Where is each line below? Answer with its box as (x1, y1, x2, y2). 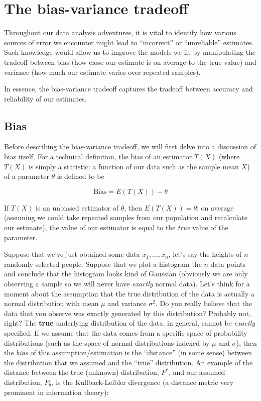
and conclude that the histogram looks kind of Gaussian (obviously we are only (4, 268, 248, 279)
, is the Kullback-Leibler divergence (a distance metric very (51, 376, 234, 387)
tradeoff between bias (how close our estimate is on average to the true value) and (4, 56, 256, 67)
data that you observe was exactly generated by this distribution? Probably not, (4, 308, 251, 318)
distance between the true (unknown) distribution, (4, 367, 159, 377)
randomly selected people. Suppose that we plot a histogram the (4, 258, 202, 269)
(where (218, 151, 240, 162)
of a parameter (4, 171, 49, 181)
